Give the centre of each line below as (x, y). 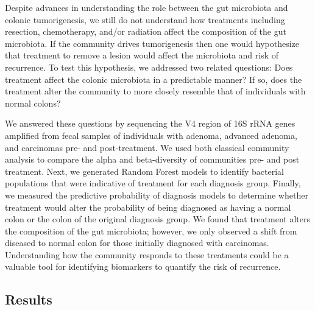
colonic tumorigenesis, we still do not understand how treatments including (145, 19)
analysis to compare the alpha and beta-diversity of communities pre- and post (152, 159)
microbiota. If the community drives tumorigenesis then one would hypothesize (152, 43)
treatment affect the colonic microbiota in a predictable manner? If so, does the (154, 79)
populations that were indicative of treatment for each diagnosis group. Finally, (153, 183)
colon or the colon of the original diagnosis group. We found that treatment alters (157, 219)
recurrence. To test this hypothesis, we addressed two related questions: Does (149, 67)
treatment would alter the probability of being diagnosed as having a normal (148, 207)
